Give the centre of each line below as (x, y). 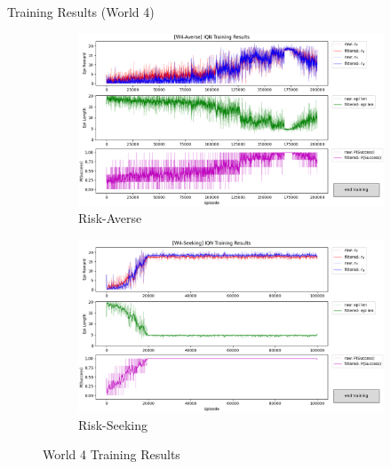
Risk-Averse (110, 218)
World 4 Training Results (112, 454)
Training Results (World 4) (81, 12)
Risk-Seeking (113, 424)
